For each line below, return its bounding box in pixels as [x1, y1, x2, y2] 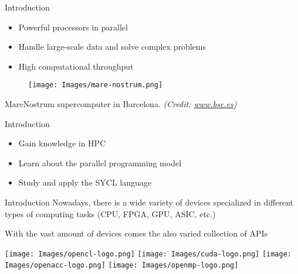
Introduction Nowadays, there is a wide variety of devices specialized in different [5, 196, 293, 208]
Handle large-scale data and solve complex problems [18, 40, 206, 53]
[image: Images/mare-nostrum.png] [28, 81, 163, 90]
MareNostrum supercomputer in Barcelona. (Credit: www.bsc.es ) [5, 98, 237, 110]
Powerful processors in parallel [18, 20, 128, 33]
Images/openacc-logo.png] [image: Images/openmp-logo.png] [5, 261, 239, 270]
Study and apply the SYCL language [18, 176, 151, 189]
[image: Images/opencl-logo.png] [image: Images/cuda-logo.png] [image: [5, 249, 292, 258]
